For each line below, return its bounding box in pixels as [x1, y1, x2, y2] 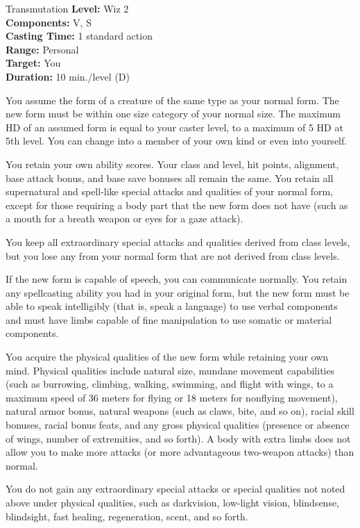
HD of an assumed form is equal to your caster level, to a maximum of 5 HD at [6, 119, 343, 134]
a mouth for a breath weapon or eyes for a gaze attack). [6, 211, 243, 226]
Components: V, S [6, 15, 92, 29]
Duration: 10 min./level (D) [6, 69, 130, 83]
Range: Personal [6, 42, 79, 56]
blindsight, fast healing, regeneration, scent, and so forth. [6, 509, 248, 523]
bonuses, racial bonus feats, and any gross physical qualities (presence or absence [6, 418, 350, 432]
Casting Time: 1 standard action [6, 28, 153, 43]
